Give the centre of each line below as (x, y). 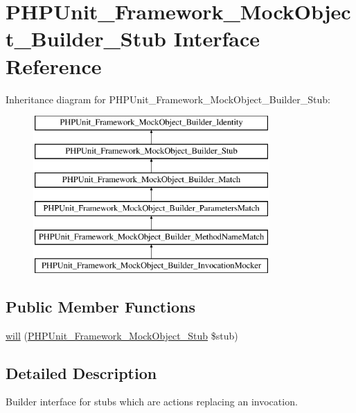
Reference (54, 65)
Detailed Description (81, 372)
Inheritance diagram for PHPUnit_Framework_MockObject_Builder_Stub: (168, 99)
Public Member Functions (100, 306)
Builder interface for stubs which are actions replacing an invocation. (152, 402)
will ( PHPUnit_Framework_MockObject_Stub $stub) (122, 335)
